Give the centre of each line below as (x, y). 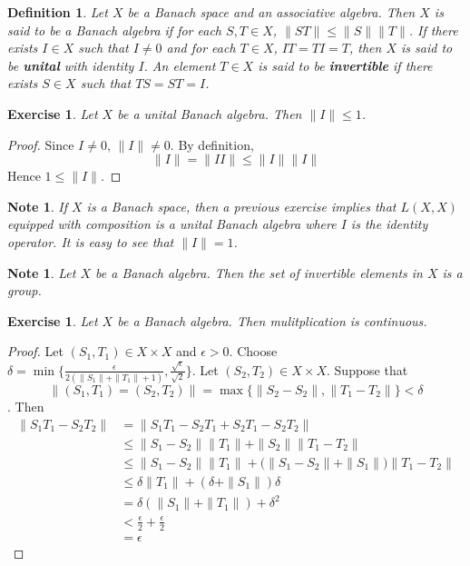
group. (24, 290)
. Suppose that (367, 369)
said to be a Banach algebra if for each (115, 30)
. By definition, (212, 144)
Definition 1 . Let (58, 12)
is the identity (389, 224)
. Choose (253, 351)
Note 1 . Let (42, 272)
